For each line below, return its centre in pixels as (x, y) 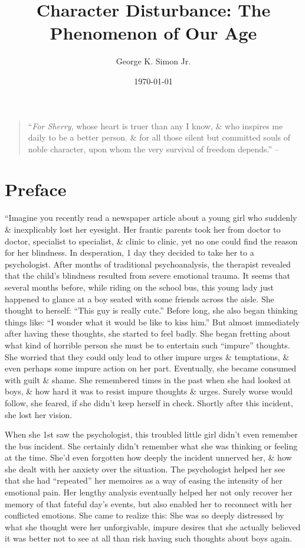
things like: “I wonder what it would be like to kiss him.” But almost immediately (152, 322)
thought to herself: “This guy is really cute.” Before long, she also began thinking (151, 310)
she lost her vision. (39, 414)
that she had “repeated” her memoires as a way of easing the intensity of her (144, 480)
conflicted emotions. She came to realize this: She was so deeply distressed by (145, 515)
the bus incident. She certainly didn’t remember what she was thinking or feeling (151, 446)
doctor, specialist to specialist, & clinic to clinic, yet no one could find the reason (151, 241)
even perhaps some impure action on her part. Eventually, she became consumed (151, 368)
